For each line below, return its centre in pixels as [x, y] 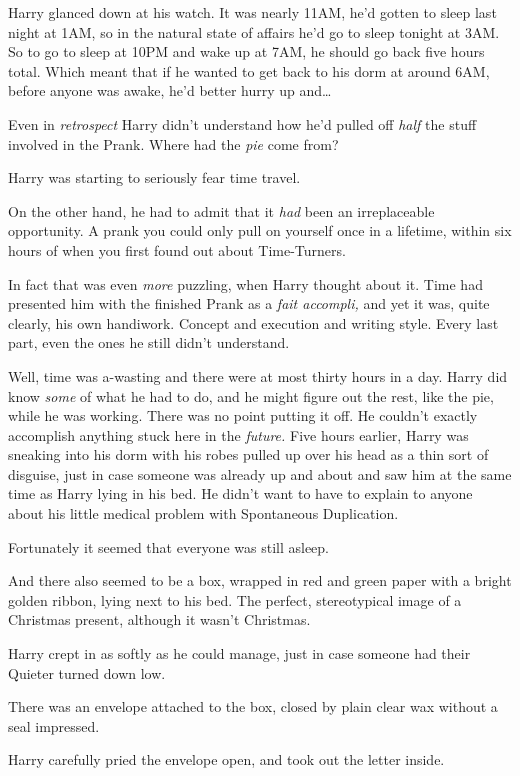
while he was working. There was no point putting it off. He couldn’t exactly [243, 415]
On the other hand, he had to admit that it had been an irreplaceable [221, 210]
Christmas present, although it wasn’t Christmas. [159, 619]
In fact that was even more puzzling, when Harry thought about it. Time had [245, 283]
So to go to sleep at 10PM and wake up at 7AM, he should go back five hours [246, 51]
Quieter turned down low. [87, 672]
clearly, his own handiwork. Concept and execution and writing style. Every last [253, 322]
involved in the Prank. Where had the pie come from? [173, 143]
